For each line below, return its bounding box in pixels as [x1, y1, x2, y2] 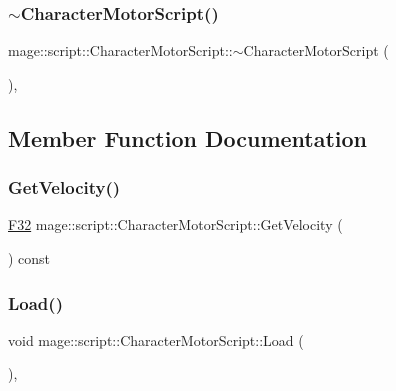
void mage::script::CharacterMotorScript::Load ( [8, 329, 304, 350]
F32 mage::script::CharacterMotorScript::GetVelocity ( [8, 214, 343, 235]
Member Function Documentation [8, 122, 368, 153]
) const [8, 248, 51, 268]
